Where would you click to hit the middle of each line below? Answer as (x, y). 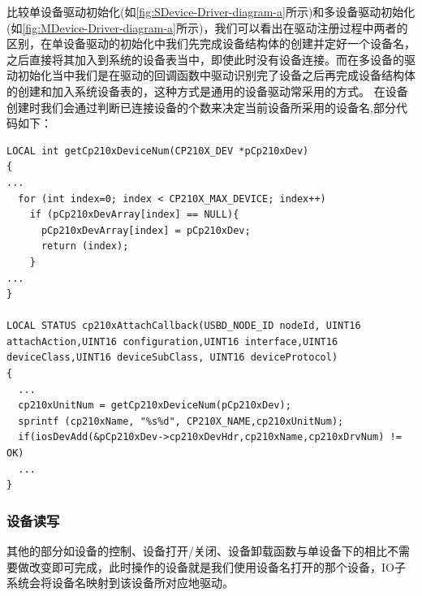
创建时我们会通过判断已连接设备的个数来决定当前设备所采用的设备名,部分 (201, 107)
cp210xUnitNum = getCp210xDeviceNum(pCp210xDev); (155, 406)
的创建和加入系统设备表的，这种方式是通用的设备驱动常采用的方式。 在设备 (207, 91)
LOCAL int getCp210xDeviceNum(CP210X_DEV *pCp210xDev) (158, 151)
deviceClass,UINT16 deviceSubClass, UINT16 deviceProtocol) (172, 358)
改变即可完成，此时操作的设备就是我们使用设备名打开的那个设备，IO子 (217, 566)
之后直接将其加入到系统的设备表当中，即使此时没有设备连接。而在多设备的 (205, 59)
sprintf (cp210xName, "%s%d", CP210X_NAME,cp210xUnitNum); (181, 421)
